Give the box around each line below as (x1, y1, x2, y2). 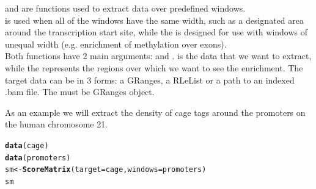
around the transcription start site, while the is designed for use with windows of (5, 26, 308, 38)
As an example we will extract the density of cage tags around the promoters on (5, 105, 306, 118)
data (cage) (5, 141, 49, 150)
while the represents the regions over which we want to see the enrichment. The (5, 61, 303, 74)
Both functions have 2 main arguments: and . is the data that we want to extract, (5, 49, 312, 62)
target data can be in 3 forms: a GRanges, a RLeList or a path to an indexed (5, 73, 295, 86)
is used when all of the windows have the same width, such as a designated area (5, 13, 304, 26)
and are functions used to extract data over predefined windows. (5, 2, 246, 14)
